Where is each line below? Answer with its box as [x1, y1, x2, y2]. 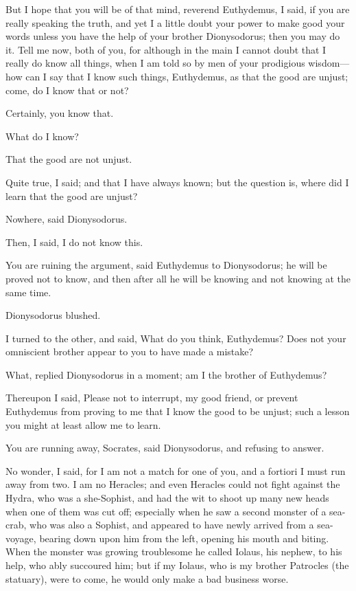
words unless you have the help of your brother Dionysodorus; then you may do [5, 29, 340, 43]
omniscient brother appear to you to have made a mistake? [5, 344, 254, 359]
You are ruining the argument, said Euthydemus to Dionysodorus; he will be [5, 258, 327, 272]
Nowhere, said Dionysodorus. [5, 212, 128, 226]
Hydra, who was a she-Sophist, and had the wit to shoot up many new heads [5, 491, 329, 505]
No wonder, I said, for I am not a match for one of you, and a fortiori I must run [5, 463, 346, 478]
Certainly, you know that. [5, 106, 114, 120]
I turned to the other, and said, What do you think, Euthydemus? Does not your [5, 331, 346, 345]
